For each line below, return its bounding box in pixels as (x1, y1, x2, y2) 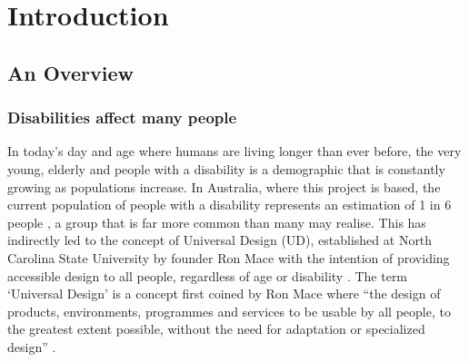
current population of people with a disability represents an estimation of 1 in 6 (7, 195, 452, 214)
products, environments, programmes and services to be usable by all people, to (7, 301, 451, 320)
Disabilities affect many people (7, 106, 237, 129)
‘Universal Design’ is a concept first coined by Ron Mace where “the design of (7, 284, 441, 303)
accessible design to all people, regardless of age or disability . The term (7, 266, 408, 285)
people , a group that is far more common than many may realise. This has (7, 212, 426, 231)
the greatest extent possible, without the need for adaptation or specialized (7, 319, 425, 338)
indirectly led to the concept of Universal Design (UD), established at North (7, 230, 433, 249)
